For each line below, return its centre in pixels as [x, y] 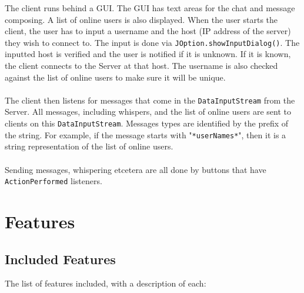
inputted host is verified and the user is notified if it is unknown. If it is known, [148, 54]
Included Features [60, 259]
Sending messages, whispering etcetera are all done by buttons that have [136, 169]
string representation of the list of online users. [89, 146]
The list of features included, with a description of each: [106, 283]
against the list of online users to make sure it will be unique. [115, 77]
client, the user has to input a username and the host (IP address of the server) [148, 31]
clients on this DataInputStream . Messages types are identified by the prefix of [147, 123]
